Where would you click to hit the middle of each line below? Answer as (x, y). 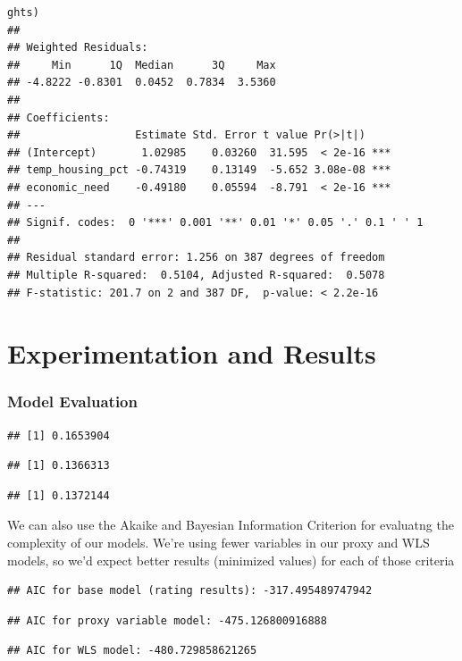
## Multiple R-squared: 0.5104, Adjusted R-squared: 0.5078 (196, 275)
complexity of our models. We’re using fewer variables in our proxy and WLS (218, 543)
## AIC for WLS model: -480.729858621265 (132, 651)
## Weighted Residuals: (78, 48)
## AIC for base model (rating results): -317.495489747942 (190, 591)
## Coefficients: (59, 117)
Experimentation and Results (192, 353)
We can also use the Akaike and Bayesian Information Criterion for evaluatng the (231, 525)
